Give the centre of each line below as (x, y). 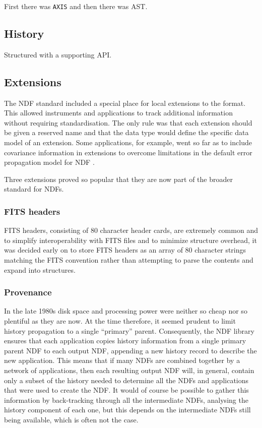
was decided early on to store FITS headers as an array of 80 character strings (125, 250)
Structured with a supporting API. (58, 54)
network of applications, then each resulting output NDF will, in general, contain (129, 370)
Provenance (28, 292)
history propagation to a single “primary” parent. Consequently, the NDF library (129, 330)
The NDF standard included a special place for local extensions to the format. (125, 103)
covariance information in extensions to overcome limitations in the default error (128, 152)
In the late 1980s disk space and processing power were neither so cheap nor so (126, 311)
